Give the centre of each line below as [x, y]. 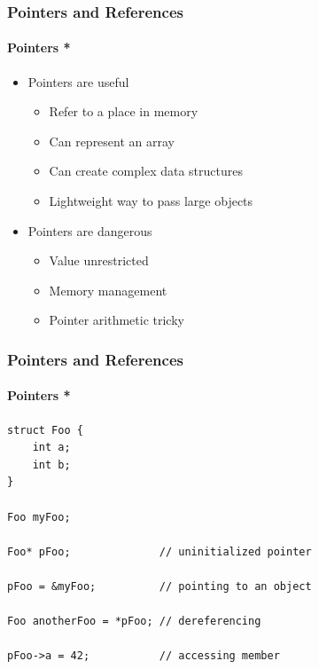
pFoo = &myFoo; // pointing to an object [159, 586]
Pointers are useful [78, 81]
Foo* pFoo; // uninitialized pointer [159, 551]
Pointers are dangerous [90, 230]
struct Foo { [45, 430]
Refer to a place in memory [124, 111]
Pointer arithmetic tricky [117, 320]
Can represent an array [112, 141]
